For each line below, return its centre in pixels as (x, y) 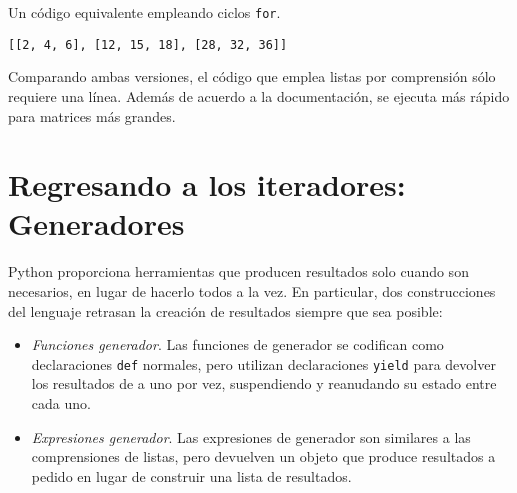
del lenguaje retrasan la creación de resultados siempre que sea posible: (225, 310)
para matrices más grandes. (92, 115)
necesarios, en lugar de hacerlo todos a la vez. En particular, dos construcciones (252, 291)
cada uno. (61, 403)
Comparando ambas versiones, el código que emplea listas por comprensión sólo (252, 76)
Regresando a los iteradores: (207, 184)
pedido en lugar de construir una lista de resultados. (191, 475)
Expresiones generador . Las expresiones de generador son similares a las (251, 436)
